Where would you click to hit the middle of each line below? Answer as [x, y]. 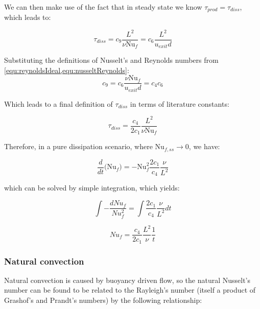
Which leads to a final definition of [58, 103]
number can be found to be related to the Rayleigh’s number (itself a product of [130, 290]
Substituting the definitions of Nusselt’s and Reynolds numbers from [111, 60]
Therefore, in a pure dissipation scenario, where [78, 146]
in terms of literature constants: [180, 103]
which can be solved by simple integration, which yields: [92, 188]
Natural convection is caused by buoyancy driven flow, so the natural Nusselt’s [127, 280]
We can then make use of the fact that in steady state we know [103, 7]
